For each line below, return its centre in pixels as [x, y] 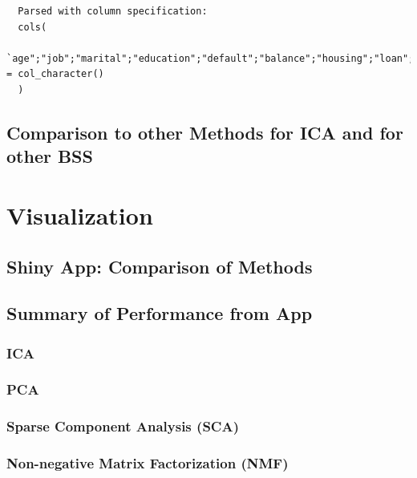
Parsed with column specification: [113, 11]
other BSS [50, 156]
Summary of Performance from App [160, 313]
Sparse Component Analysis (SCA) [123, 426]
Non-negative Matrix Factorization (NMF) [148, 463]
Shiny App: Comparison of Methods [160, 266]
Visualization [80, 215]
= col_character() [55, 74]
